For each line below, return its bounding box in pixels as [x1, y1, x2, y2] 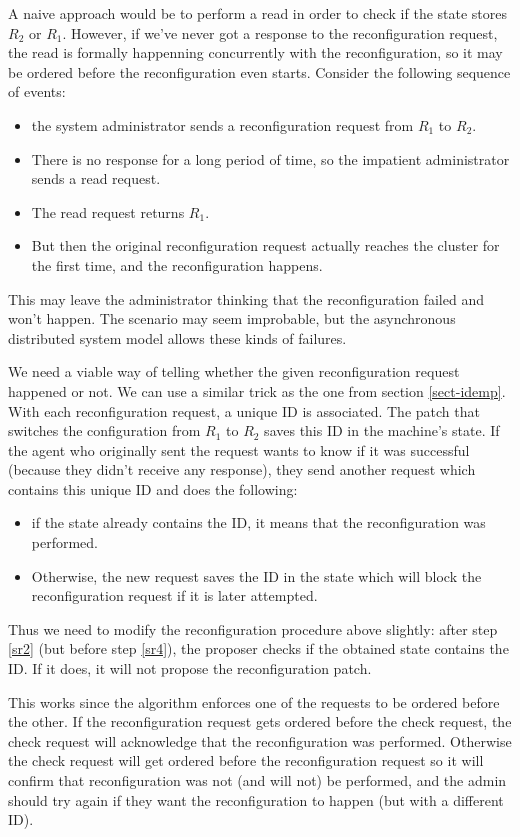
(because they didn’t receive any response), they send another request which [8, 459, 476, 480]
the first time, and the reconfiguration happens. [31, 254, 323, 275]
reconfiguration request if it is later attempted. [31, 585, 318, 606]
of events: [8, 81, 66, 102]
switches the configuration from [8, 420, 201, 441]
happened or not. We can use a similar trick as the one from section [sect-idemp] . [8, 380, 506, 401]
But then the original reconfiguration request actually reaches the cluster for [31, 235, 500, 256]
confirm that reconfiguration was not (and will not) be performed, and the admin [8, 770, 507, 790]
